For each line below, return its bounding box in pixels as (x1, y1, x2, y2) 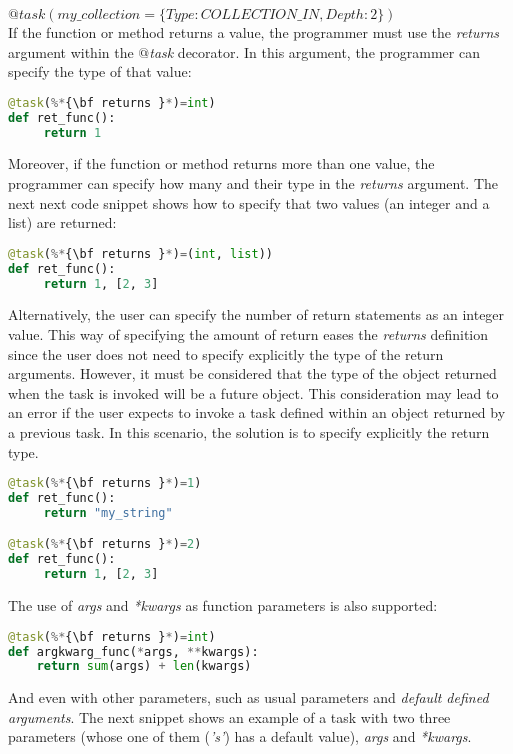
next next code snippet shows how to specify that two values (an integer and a (8, 192, 490, 213)
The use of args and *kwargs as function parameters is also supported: (8, 595, 438, 616)
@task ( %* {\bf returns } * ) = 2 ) (8, 537, 202, 552)
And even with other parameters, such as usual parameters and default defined (8, 687, 489, 708)
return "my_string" (43, 505, 173, 520)
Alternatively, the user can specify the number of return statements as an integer (8, 304, 505, 325)
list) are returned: (8, 212, 117, 233)
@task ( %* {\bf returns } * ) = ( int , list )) (8, 246, 273, 261)
